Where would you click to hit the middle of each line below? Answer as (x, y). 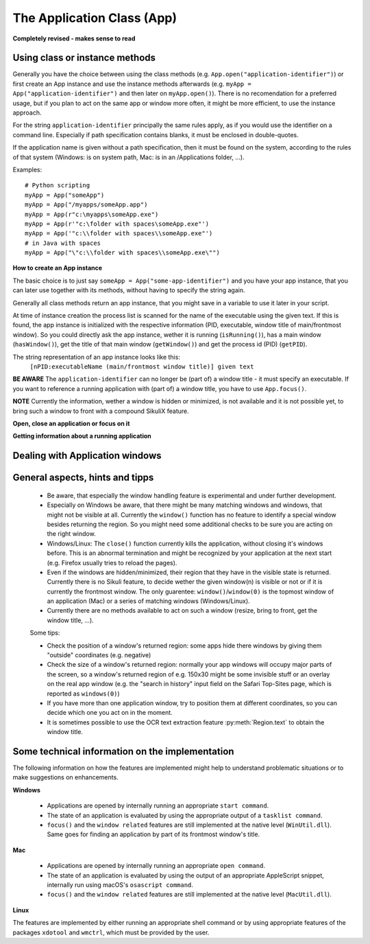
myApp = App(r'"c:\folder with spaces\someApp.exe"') (117, 224)
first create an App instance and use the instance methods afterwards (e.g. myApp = (132, 84)
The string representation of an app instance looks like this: (97, 357)
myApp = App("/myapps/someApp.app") (86, 205)
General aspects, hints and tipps (83, 478)
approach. (27, 113)
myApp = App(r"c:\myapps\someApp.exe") (92, 214)
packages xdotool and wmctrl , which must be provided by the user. (111, 932)
